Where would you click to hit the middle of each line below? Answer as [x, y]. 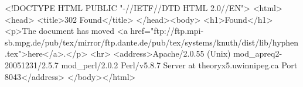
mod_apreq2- [258, 53]
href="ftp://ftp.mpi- [167, 31]
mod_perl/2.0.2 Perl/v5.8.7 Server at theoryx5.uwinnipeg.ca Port [179, 65]
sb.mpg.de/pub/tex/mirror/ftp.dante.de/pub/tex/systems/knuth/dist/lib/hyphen [152, 42]
